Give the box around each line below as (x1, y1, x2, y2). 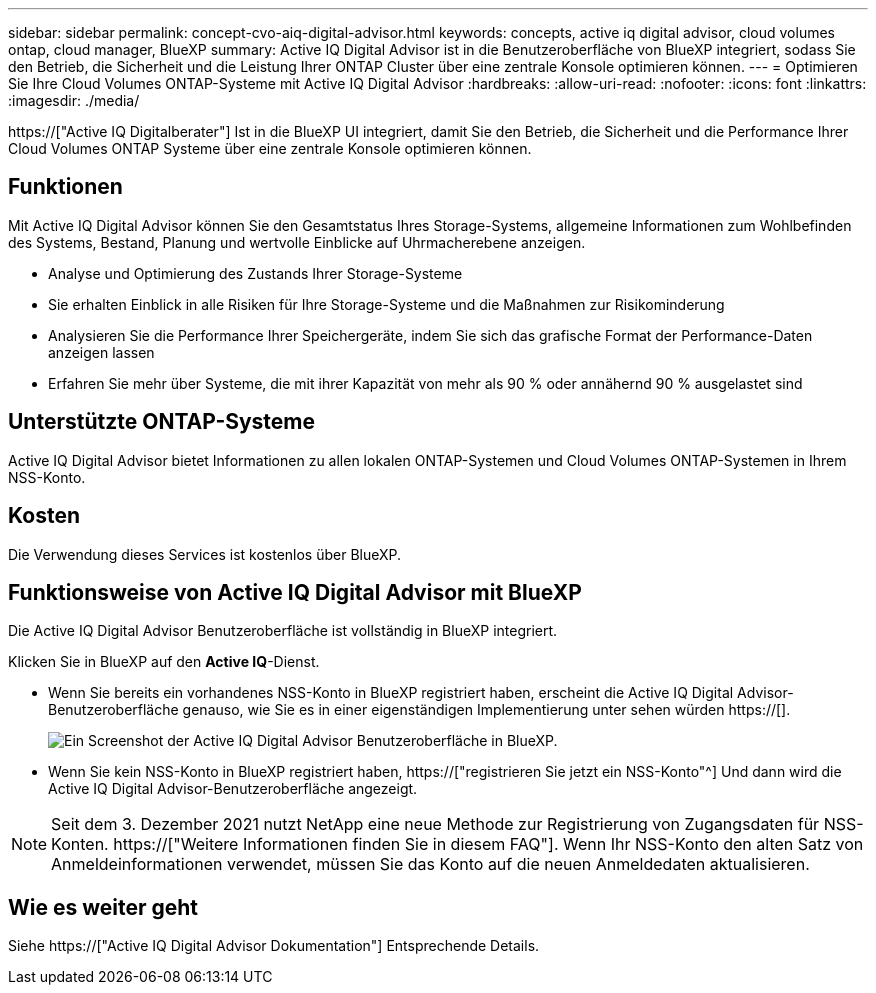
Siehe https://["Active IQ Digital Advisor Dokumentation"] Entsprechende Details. (8, 937, 540, 955)
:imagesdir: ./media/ (8, 92, 140, 109)
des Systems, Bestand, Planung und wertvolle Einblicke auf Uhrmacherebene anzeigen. (8, 233, 586, 251)
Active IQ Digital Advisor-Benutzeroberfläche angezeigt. (48, 780, 418, 798)
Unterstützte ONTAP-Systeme (8, 409, 316, 435)
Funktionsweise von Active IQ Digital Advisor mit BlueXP (8, 579, 582, 605)
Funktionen (8, 174, 123, 200)
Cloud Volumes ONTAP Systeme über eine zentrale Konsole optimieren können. (8, 140, 532, 157)
